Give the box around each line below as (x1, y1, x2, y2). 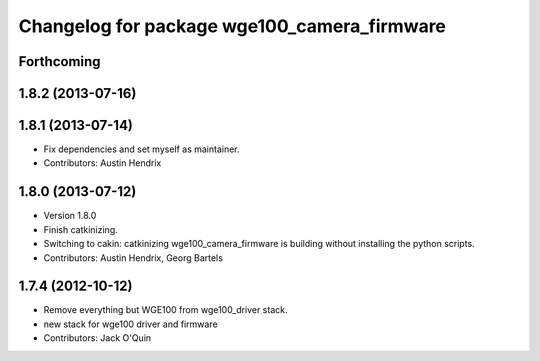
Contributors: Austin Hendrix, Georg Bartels (43, 251, 224, 264)
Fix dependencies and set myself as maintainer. (43, 143, 240, 155)
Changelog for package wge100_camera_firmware (18, 15, 447, 37)
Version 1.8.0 (43, 210, 97, 222)
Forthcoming (18, 53, 101, 70)
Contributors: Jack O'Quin (43, 332, 152, 344)
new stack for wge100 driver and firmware (43, 318, 219, 330)
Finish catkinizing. (43, 223, 119, 235)
